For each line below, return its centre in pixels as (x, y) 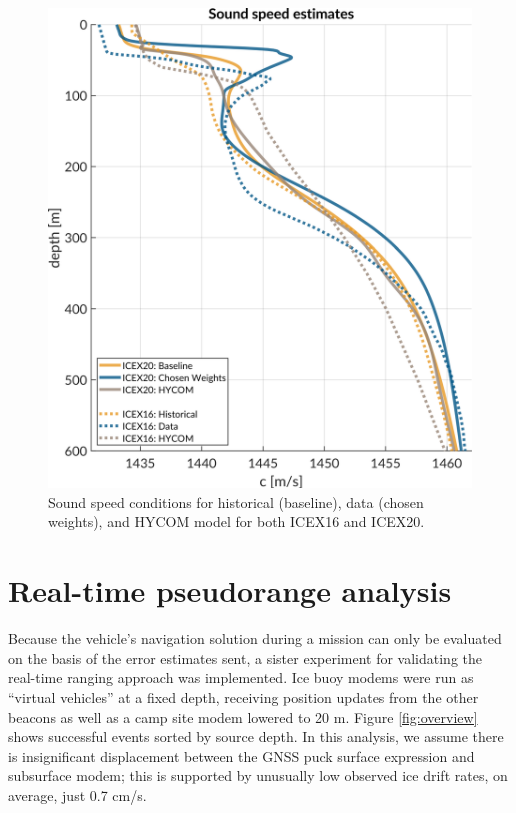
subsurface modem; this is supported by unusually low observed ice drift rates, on (258, 775)
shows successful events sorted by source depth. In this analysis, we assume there (256, 736)
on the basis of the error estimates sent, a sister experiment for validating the (245, 657)
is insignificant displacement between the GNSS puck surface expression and (241, 755)
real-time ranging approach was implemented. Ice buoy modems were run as (241, 677)
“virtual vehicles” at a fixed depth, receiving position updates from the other (243, 696)
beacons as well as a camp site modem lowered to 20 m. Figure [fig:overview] (243, 716)
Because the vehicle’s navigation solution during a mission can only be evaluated (255, 638)
